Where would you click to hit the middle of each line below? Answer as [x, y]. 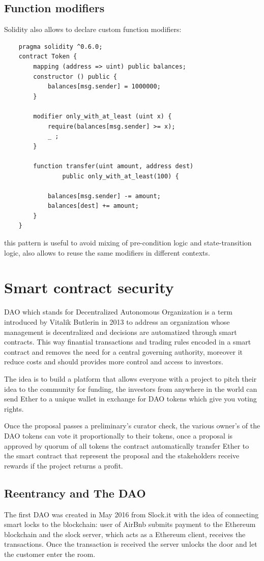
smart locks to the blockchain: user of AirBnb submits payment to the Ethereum [130, 524]
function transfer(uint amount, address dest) [113, 166]
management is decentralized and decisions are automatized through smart [121, 332]
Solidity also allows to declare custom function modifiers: [93, 29]
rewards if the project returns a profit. [64, 465]
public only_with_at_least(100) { [121, 176]
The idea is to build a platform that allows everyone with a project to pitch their [130, 378]
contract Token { [48, 57]
